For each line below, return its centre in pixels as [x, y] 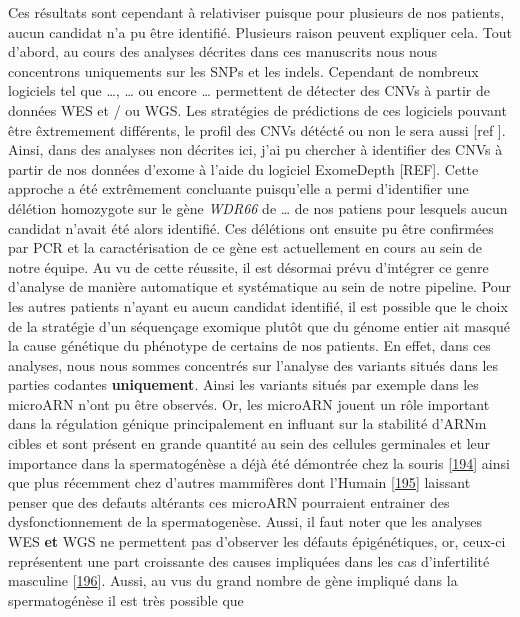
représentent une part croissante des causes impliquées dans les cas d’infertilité [249, 560]
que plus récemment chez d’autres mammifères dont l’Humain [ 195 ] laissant [239, 482]
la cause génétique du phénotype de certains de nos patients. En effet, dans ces [249, 345]
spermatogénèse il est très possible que [126, 599]
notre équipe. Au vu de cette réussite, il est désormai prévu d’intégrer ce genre [248, 266]
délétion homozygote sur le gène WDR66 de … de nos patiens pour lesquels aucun [258, 207]
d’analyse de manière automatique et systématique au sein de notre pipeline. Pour [260, 286]
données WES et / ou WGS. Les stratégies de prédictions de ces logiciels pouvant [257, 109]
